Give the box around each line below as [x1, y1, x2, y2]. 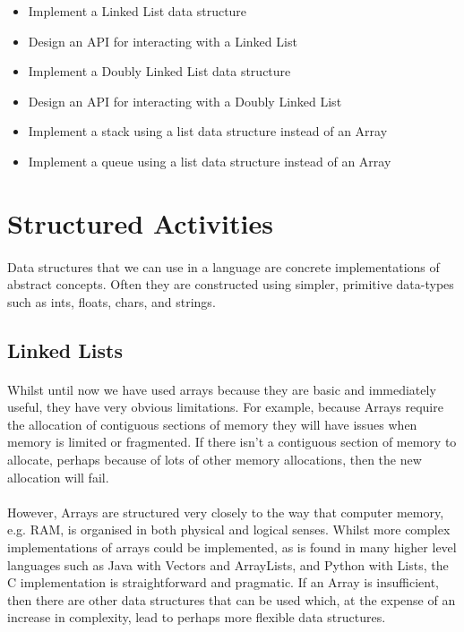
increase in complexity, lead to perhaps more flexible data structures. [7, 608, 386, 627]
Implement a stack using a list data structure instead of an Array [28, 122, 388, 141]
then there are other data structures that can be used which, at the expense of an [7, 590, 456, 609]
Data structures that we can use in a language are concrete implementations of [7, 257, 440, 276]
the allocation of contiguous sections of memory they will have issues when [7, 414, 417, 433]
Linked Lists [7, 336, 123, 363]
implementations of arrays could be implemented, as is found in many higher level [7, 538, 457, 557]
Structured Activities [7, 204, 273, 241]
